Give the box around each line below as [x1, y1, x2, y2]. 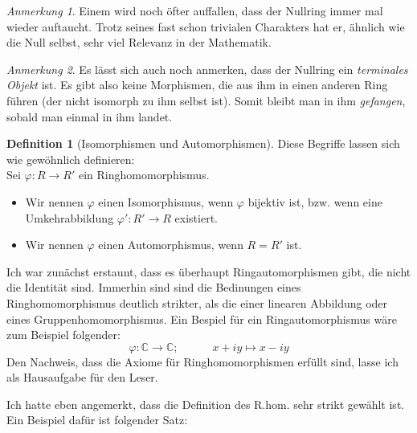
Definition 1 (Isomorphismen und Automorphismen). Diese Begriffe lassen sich [6, 135, 400, 152]
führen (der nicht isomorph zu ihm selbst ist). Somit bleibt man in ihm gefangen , [6, 92, 406, 108]
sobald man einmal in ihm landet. [6, 108, 173, 125]
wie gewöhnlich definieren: [6, 150, 135, 167]
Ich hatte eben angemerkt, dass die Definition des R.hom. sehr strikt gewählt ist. [6, 395, 405, 412]
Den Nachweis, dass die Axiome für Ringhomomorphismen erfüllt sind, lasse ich [6, 353, 399, 370]
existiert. [174, 209, 218, 226]
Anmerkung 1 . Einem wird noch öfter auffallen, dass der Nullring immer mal [6, 2, 383, 18]
